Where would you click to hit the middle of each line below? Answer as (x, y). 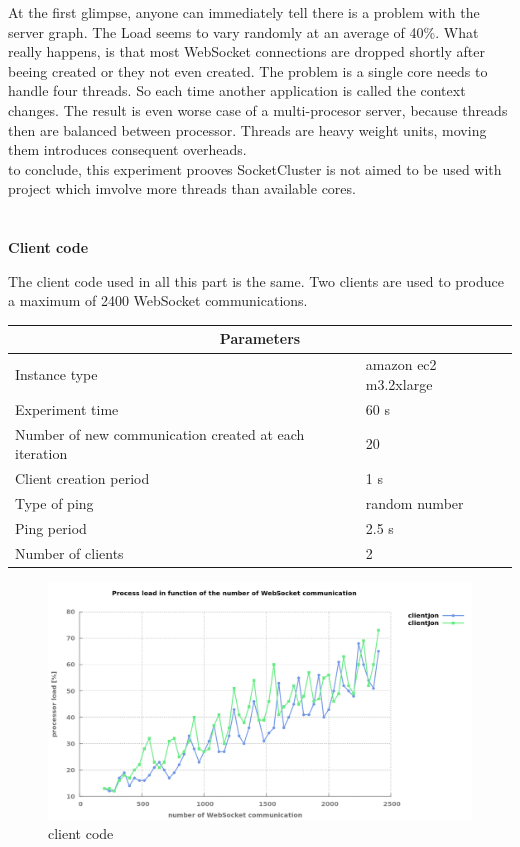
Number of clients (69, 552)
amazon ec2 (401, 364)
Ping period (51, 527)
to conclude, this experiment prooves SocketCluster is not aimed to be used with (255, 168)
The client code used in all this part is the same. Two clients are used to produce (256, 280)
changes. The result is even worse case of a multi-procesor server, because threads (258, 109)
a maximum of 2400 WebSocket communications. (158, 300)
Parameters (260, 338)
